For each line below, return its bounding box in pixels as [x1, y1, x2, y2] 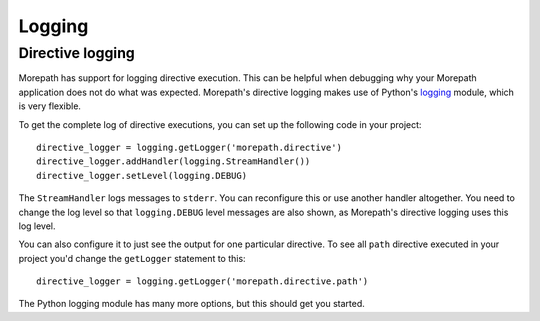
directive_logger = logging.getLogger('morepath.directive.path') [36, 276, 369, 287]
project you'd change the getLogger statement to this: [18, 252, 246, 264]
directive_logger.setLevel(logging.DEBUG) [36, 170, 248, 181]
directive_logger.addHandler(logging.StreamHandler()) [36, 156, 311, 167]
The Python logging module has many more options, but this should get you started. [18, 298, 365, 310]
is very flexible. [18, 100, 82, 112]
